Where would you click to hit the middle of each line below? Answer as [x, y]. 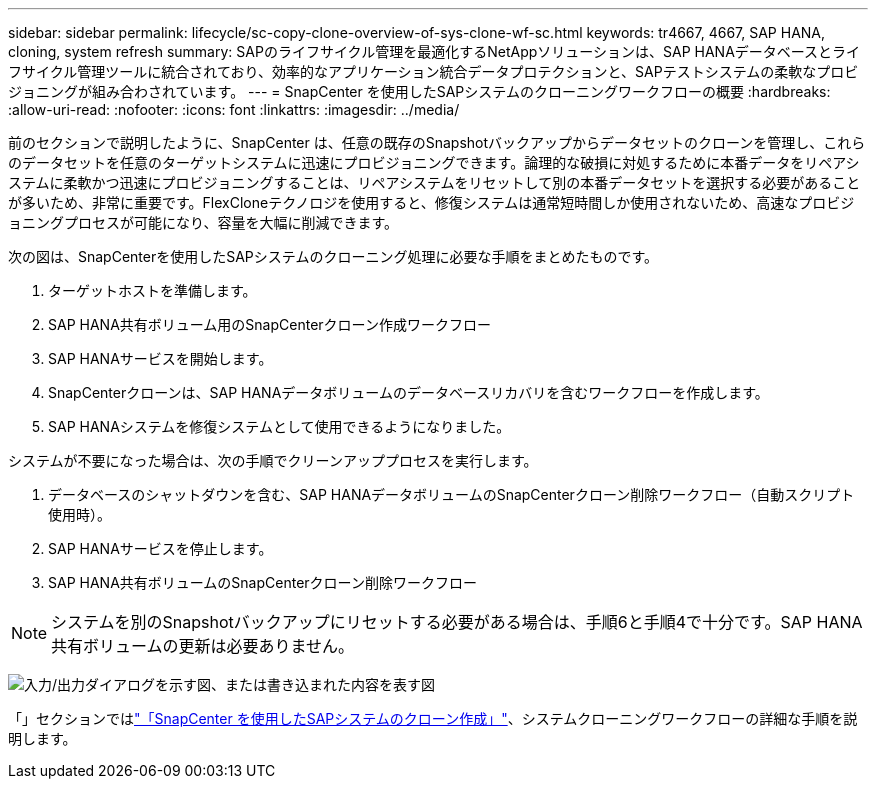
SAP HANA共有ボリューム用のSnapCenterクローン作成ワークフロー [269, 324]
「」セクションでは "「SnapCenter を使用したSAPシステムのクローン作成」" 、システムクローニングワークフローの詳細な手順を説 [433, 718]
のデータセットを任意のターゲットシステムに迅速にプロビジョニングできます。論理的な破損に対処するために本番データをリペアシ [434, 162]
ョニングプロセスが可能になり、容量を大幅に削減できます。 [203, 222]
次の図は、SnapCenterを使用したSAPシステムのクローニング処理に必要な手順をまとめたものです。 [333, 256]
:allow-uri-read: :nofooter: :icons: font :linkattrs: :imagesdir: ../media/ [234, 109]
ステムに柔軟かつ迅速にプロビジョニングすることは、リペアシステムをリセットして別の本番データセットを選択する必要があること [434, 182]
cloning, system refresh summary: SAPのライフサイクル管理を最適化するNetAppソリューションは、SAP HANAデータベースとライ [434, 51]
